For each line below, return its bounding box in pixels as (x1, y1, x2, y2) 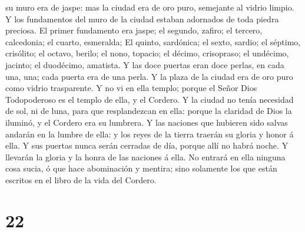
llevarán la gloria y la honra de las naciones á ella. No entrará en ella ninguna (5, 150, 286, 163)
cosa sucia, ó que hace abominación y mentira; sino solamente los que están (5, 162, 277, 174)
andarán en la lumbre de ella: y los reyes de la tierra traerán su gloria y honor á (5, 127, 294, 140)
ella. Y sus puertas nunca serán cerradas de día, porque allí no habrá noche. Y (5, 139, 289, 152)
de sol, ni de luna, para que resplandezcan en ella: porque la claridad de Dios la (5, 105, 292, 117)
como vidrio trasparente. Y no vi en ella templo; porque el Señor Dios (5, 82, 257, 94)
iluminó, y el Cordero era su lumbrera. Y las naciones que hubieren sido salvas (5, 116, 288, 128)
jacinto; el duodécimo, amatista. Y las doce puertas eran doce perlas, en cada (5, 58, 284, 70)
